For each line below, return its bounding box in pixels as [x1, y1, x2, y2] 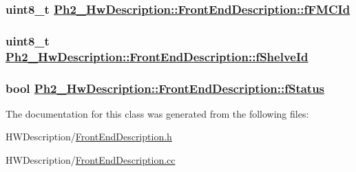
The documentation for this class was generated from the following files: [6, 106, 309, 120]
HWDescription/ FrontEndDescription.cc [6, 153, 176, 167]
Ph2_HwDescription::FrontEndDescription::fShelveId [6, 47, 308, 65]
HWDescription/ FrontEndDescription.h [6, 129, 172, 144]
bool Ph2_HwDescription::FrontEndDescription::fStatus [6, 79, 325, 96]
